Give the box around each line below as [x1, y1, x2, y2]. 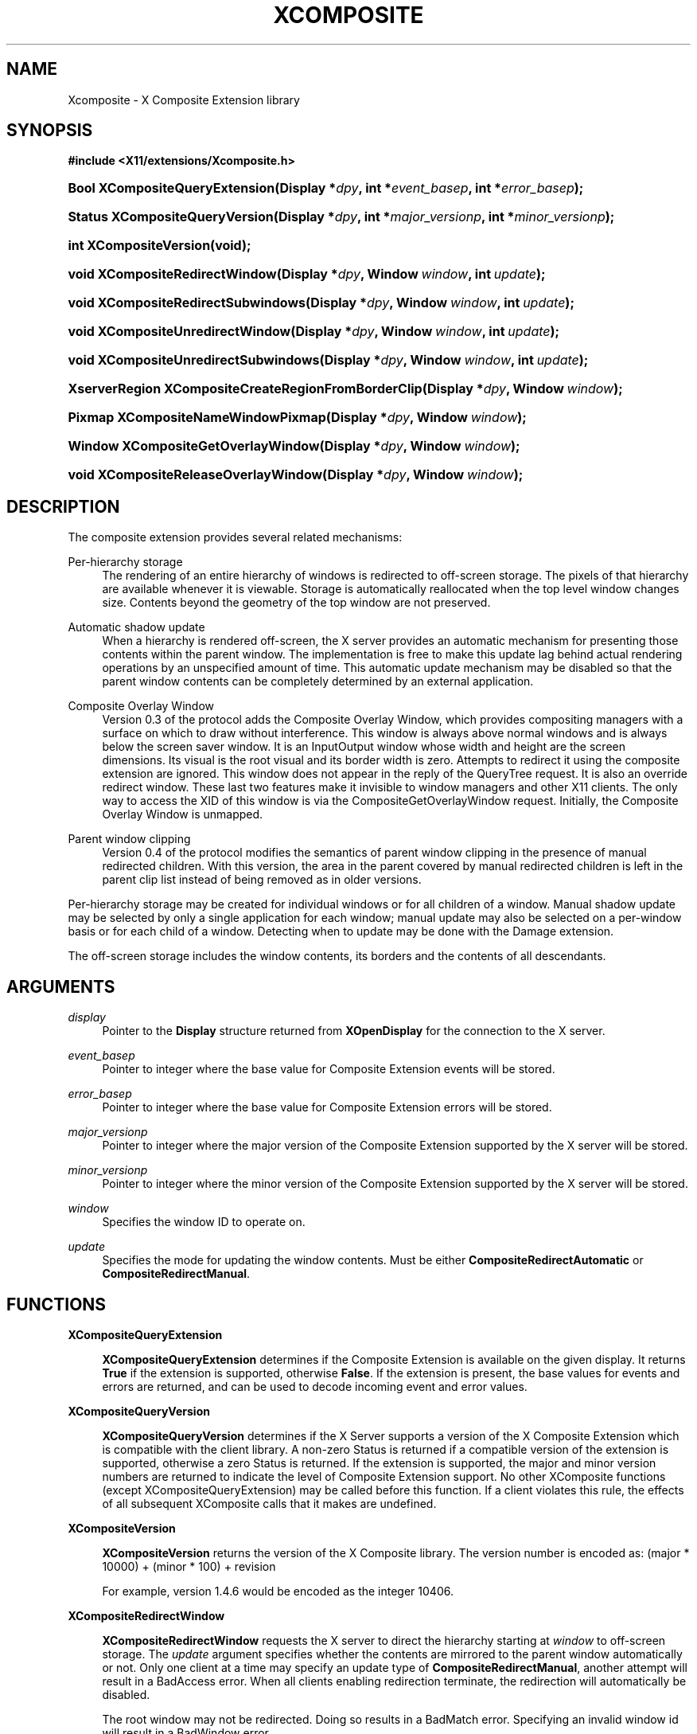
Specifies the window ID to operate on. [102, 1215, 306, 1229]
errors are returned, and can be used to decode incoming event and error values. [102, 1379, 528, 1393]
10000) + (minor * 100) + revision [102, 1559, 276, 1573]
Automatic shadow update [68, 620, 205, 635]
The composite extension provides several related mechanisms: [68, 530, 403, 545]
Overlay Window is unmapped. [102, 807, 263, 822]
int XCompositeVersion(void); [68, 237, 251, 254]
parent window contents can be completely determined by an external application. [102, 674, 534, 689]
